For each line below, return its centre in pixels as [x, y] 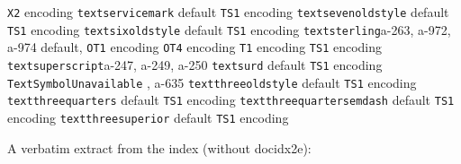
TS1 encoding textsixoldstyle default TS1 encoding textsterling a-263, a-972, [229, 29]
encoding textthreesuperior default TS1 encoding [148, 117]
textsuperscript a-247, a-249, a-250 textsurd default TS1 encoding [195, 64]
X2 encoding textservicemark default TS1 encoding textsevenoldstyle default [228, 12]
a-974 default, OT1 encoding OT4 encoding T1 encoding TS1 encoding [195, 47]
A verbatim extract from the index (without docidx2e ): [159, 147]
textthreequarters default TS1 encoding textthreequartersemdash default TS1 [231, 100]
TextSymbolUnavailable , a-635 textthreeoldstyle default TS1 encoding [212, 82]
